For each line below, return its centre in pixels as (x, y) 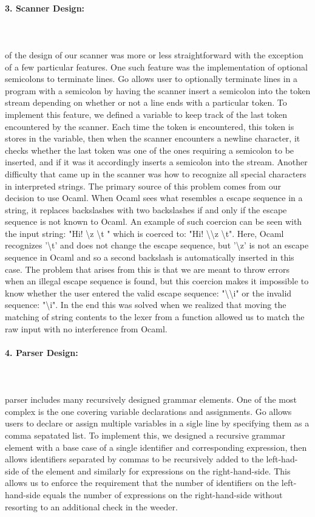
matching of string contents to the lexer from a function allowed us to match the (155, 317)
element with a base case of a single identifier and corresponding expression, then (156, 447)
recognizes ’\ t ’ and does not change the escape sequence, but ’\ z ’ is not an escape (157, 245)
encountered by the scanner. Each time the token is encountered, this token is (150, 126)
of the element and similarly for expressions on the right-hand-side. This (156, 471)
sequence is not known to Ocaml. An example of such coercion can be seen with (154, 221)
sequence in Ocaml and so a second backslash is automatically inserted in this (150, 257)
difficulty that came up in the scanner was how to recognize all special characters (156, 173)
